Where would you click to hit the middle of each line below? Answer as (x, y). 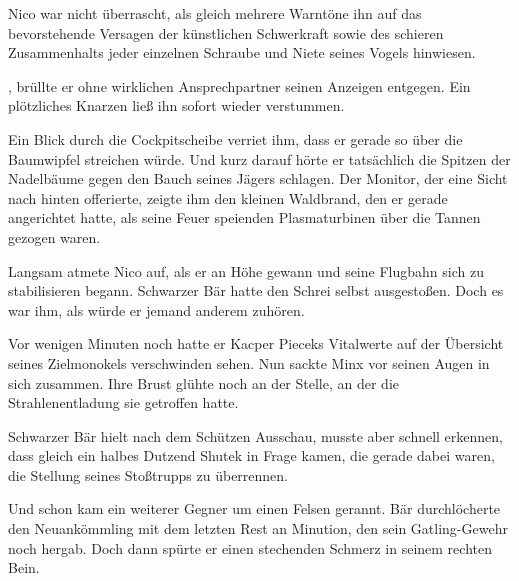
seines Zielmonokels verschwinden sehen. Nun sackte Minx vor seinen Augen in (249, 362)
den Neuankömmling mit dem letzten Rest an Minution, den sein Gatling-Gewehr (258, 528)
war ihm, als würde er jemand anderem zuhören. (156, 309)
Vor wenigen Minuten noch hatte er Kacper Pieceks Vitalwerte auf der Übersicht (256, 343)
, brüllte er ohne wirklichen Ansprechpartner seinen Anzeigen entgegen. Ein (239, 85)
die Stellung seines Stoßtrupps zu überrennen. (148, 474)
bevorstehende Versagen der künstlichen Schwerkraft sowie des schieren (226, 32)
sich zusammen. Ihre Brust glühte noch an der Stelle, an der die (204, 382)
